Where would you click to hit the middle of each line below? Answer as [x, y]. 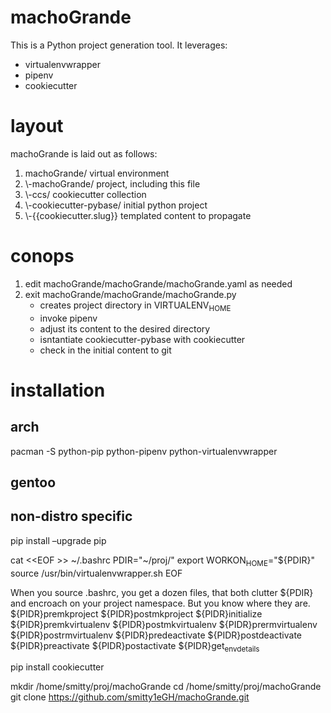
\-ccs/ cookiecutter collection [85, 194]
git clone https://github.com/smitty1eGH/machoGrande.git [130, 697]
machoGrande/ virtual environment [97, 173]
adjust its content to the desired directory [125, 328]
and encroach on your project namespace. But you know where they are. [160, 603]
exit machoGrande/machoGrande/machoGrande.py [130, 294]
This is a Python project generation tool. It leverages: [119, 45]
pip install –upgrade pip [58, 540]
